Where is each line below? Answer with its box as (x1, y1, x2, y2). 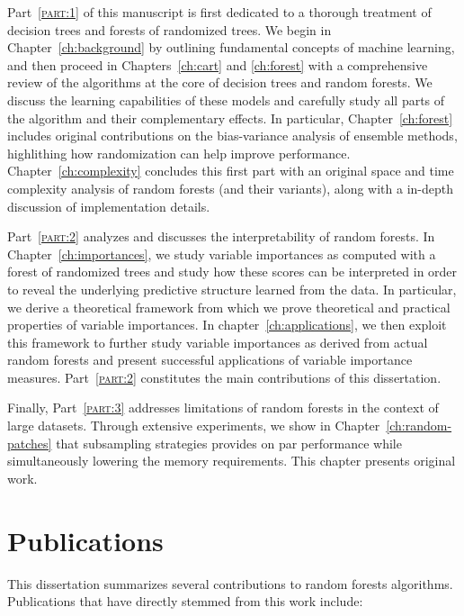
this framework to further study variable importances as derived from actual (7, 332, 428, 351)
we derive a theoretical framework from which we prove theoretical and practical (7, 297, 451, 316)
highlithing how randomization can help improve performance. (7, 143, 351, 162)
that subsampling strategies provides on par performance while (56, 433, 402, 452)
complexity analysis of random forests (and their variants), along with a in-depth (7, 178, 454, 197)
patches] (7, 433, 52, 452)
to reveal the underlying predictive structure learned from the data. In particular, (7, 279, 457, 298)
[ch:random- (386, 416, 452, 435)
